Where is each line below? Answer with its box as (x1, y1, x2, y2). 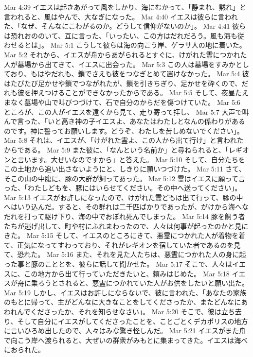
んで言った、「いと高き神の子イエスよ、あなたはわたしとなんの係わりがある (4, 116, 245, 126)
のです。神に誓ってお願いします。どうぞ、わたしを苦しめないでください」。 (4, 125, 244, 136)
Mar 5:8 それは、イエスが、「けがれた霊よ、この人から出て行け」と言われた (4, 135, 244, 145)
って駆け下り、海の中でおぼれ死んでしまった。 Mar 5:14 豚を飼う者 (31, 211, 245, 221)
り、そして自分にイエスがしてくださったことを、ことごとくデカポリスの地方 (4, 316, 248, 326)
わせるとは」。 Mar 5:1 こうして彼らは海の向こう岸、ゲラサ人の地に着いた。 (4, 40, 246, 50)
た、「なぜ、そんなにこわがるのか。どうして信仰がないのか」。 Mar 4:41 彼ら (4, 21, 246, 31)
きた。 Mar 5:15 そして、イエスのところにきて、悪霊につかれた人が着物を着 (4, 230, 246, 240)
